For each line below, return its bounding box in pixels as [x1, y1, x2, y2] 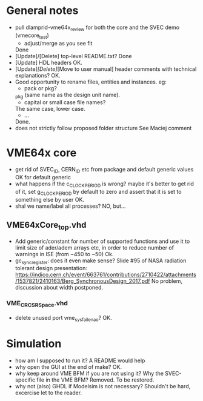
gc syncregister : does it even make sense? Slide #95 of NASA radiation [15, 257, 187, 265]
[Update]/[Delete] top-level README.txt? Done [15, 52, 132, 59]
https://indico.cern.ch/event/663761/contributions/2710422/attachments [15, 271, 197, 279]
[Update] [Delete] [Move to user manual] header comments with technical [15, 65, 197, 73]
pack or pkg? [24, 84, 58, 91]
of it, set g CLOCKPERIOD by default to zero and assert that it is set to [15, 188, 182, 197]
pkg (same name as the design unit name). [15, 91, 120, 100]
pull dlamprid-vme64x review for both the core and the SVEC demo [15, 24, 180, 32]
